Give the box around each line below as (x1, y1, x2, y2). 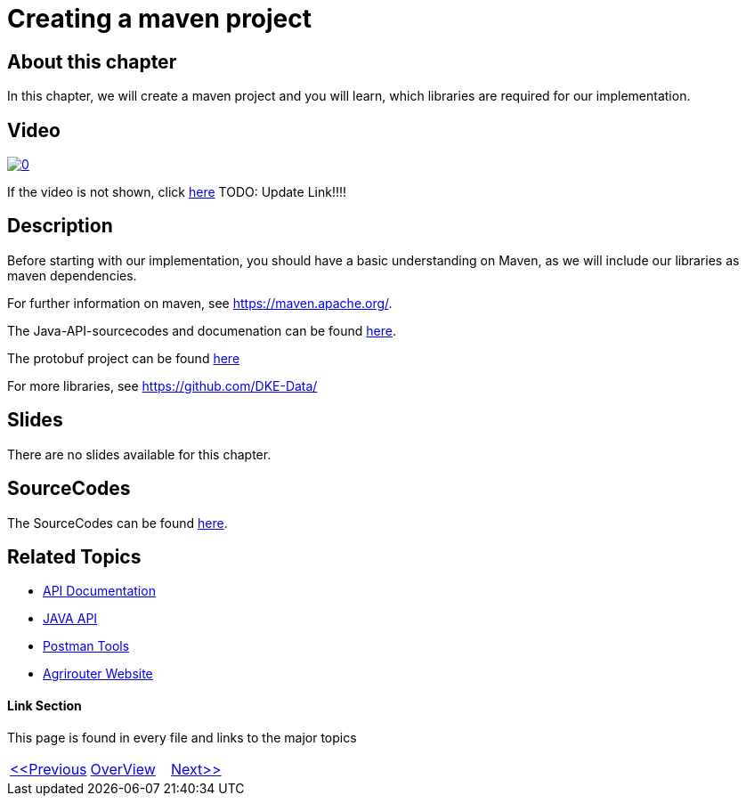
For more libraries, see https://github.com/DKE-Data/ (7, 377, 318, 393)
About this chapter (7, 50, 177, 73)
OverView (90, 759, 156, 778)
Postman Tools (43, 638, 130, 654)
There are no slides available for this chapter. (7, 446, 272, 462)
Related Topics (7, 545, 142, 568)
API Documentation (43, 583, 156, 599)
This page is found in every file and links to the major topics (7, 729, 357, 745)
